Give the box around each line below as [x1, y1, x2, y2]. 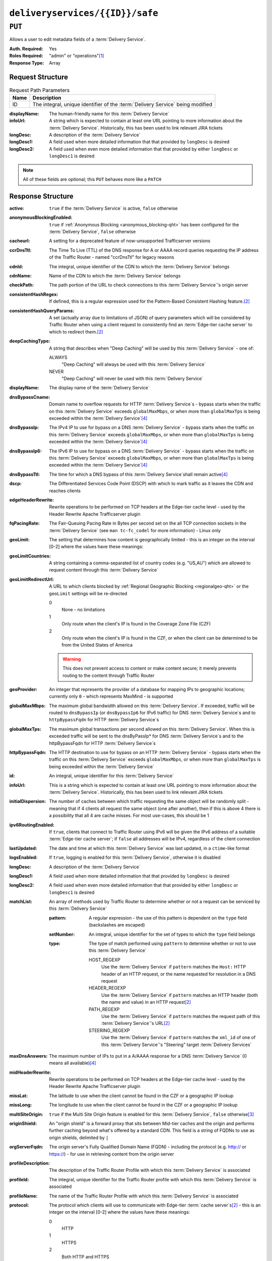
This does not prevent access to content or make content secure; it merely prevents [62, 665, 237, 671]
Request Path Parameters [9, 86, 70, 93]
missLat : [9, 1093, 28, 1099]
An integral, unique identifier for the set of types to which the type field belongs [89, 931, 255, 937]
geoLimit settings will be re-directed [49, 590, 127, 596]
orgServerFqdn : [9, 1144, 44, 1150]
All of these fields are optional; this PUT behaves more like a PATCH [23, 176, 162, 182]
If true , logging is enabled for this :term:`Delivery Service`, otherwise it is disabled [49, 854, 221, 861]
